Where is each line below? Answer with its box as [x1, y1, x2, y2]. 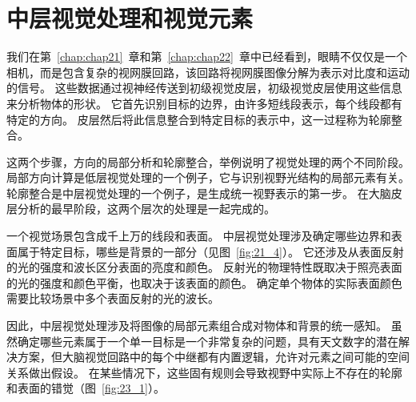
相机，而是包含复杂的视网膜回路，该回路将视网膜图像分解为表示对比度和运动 [6, 63, 410, 80]
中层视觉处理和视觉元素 [6, 2, 254, 34]
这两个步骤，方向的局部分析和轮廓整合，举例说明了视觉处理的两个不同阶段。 [6, 153, 410, 170]
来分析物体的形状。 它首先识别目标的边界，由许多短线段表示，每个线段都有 [6, 94, 402, 111]
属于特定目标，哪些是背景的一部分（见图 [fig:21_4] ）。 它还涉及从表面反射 [17, 243, 404, 259]
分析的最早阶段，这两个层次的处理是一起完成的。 [17, 200, 275, 217]
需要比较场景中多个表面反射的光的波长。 [6, 290, 219, 307]
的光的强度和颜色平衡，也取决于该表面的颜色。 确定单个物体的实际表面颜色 [6, 274, 402, 291]
